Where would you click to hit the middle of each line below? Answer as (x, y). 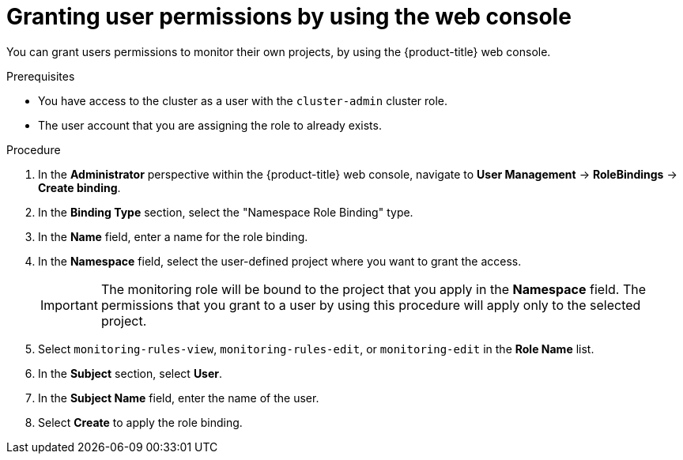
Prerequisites (41, 76)
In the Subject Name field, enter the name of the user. (179, 398)
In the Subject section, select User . (130, 373)
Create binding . (79, 187)
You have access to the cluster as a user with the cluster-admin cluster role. (243, 100)
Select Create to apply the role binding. (140, 422)
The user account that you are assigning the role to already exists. (210, 125)
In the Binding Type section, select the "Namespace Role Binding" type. (226, 212)
